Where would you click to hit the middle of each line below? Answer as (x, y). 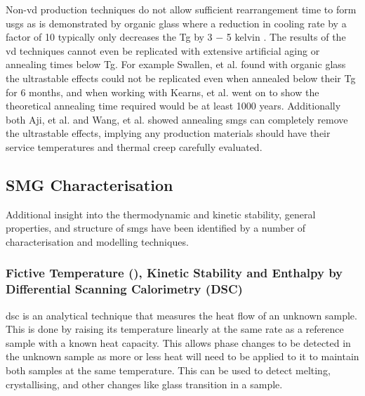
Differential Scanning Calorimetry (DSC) (124, 289)
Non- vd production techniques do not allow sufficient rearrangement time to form (181, 9)
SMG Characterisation (89, 184)
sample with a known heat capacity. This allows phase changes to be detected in (178, 342)
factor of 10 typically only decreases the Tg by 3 (109, 37)
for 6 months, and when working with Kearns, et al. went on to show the (162, 92)
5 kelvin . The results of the (286, 37)
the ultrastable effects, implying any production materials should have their (168, 133)
